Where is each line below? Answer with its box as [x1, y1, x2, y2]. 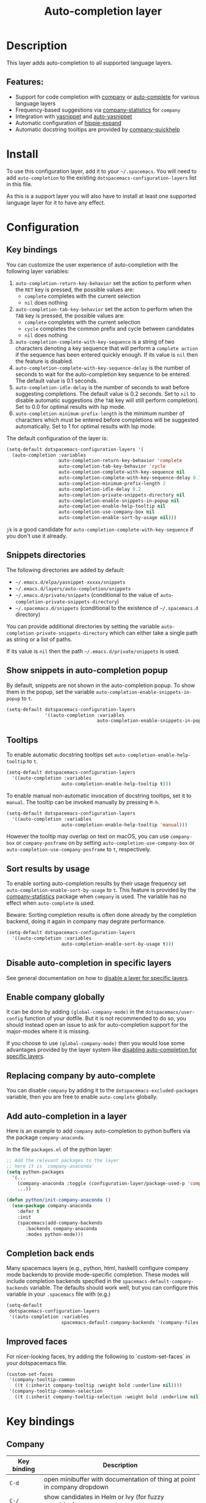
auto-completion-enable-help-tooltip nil [58, 503, 166, 509]
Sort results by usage [6, 863, 90, 874]
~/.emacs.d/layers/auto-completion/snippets [15, 585, 131, 592]
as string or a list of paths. [6, 636, 72, 643]
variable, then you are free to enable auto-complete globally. [6, 1093, 158, 1101]
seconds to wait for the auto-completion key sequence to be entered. [15, 370, 191, 378]
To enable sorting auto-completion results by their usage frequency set [6, 880, 186, 887]
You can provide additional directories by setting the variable [6, 622, 160, 630]
